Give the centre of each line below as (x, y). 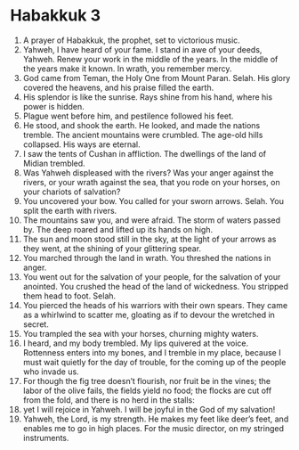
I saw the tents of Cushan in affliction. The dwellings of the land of (144, 153)
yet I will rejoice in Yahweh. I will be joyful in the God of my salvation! (149, 409)
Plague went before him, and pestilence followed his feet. (128, 116)
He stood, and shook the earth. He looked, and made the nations (141, 125)
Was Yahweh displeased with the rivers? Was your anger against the (148, 172)
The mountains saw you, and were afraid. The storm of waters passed (152, 220)
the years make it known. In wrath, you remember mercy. (127, 69)
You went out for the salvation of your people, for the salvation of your (152, 276)
